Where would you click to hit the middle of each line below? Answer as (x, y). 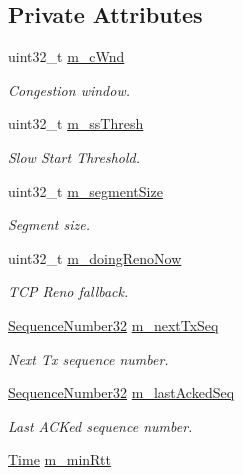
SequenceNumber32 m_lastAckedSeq (121, 392)
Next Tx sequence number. (88, 358)
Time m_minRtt (59, 459)
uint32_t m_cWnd (66, 56)
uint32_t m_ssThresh (76, 123)
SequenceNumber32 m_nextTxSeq (113, 324)
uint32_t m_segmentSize (85, 190)
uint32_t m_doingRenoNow (95, 257)
